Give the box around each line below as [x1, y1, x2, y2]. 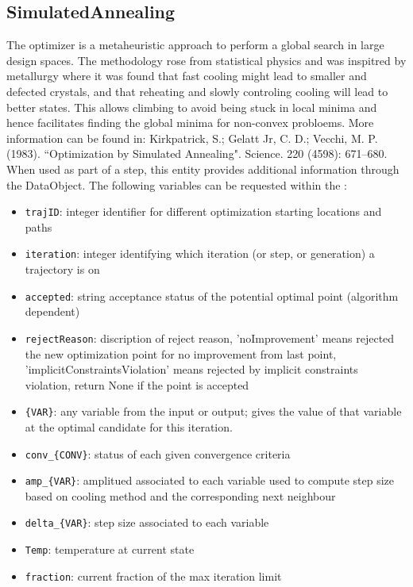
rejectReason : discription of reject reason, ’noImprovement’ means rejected [25, 329, 395, 346]
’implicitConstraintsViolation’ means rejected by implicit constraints [25, 361, 358, 378]
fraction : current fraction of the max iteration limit [25, 567, 282, 584]
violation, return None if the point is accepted [25, 376, 249, 393]
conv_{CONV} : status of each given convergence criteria [25, 445, 291, 462]
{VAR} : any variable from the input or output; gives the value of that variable [25, 403, 402, 420]
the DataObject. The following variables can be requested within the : [6, 176, 347, 193]
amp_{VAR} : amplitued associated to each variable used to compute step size [25, 472, 394, 489]
